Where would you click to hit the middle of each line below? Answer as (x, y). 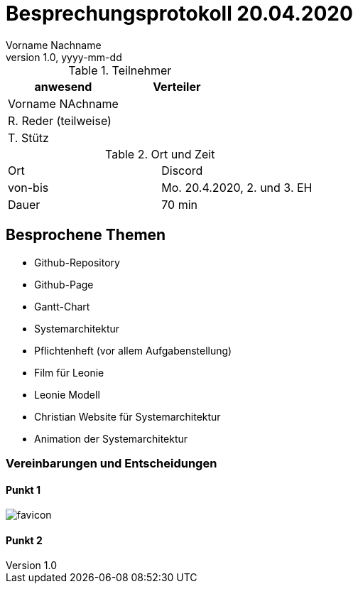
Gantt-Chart (62, 306)
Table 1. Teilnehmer (120, 70)
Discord (182, 170)
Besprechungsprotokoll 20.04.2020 (179, 13)
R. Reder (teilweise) (60, 120)
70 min (179, 204)
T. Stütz (28, 137)
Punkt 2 (24, 540)
